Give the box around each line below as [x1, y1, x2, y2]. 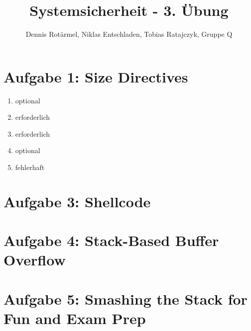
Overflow [3, 249, 66, 270]
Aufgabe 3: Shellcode [3, 191, 151, 211]
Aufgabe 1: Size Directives [3, 66, 188, 86]
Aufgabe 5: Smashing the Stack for [3, 288, 248, 309]
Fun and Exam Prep [3, 308, 146, 328]
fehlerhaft [15, 162, 45, 172]
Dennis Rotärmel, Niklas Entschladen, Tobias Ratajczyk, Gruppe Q [25, 29, 233, 39]
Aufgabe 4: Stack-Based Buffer [3, 230, 219, 250]
